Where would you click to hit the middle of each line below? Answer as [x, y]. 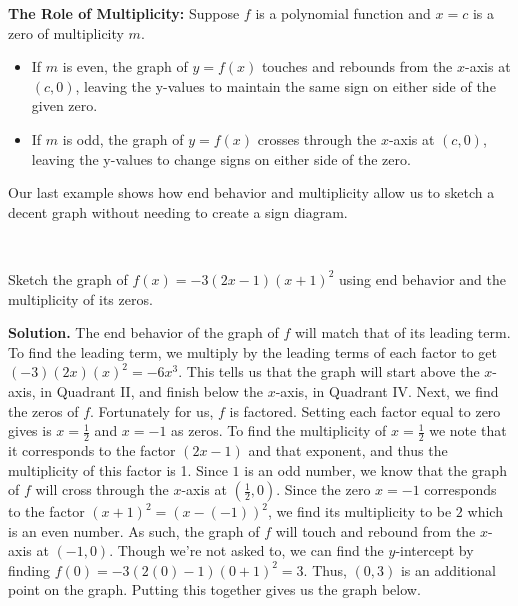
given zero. [64, 105]
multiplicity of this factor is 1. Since [118, 469]
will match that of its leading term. [402, 332]
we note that [468, 430]
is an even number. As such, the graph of [134, 530]
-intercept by [434, 550]
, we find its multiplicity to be [359, 511]
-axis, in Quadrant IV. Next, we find [387, 390]
